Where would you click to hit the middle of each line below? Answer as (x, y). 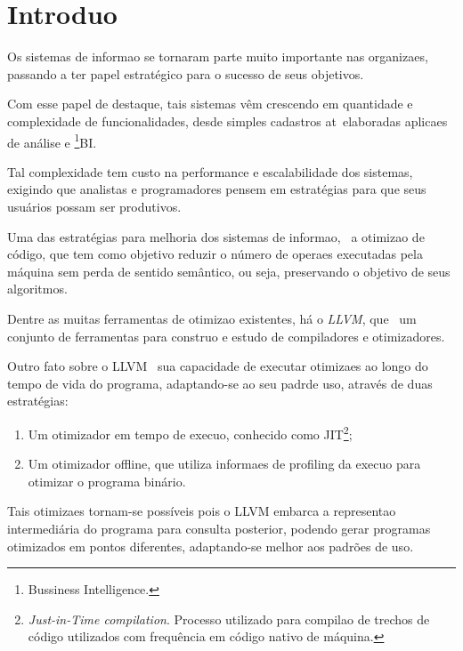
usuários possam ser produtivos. (94, 206)
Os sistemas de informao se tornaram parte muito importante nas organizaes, (218, 56)
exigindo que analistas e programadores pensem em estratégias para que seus (217, 189)
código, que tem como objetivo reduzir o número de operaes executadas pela (215, 254)
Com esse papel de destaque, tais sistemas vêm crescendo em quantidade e (210, 104)
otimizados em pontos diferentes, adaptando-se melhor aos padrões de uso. (211, 546)
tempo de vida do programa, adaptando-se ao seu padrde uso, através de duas (220, 383)
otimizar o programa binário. (107, 481)
